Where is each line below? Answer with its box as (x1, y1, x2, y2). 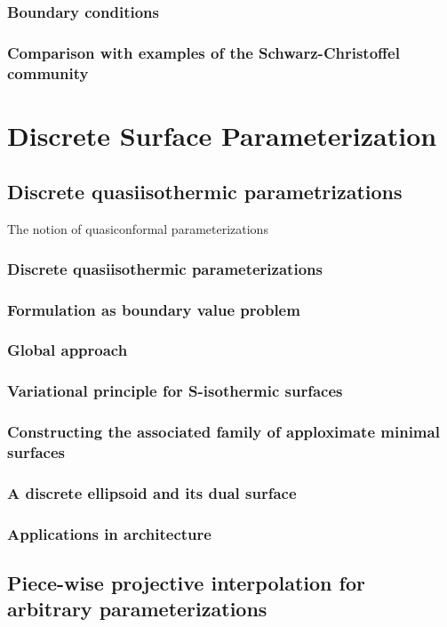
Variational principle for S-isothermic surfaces (7, 380, 343, 402)
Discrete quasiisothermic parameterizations (7, 257, 323, 279)
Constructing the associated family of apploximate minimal (7, 421, 440, 443)
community (7, 61, 89, 84)
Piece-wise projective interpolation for (7, 569, 365, 596)
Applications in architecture (7, 522, 212, 544)
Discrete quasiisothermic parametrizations (7, 178, 403, 205)
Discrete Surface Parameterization (7, 117, 437, 153)
